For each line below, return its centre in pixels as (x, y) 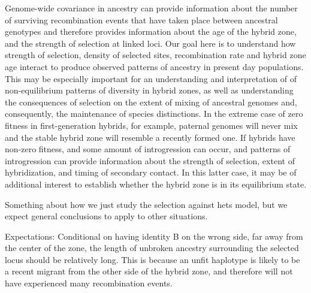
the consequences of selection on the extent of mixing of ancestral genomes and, (151, 102)
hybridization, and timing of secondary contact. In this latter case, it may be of (151, 172)
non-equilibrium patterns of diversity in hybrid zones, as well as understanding (149, 90)
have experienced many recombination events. (89, 283)
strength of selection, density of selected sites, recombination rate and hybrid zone (155, 55)
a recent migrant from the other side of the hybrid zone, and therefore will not (149, 271)
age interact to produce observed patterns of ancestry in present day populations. (154, 66)
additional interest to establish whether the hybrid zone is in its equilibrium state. (156, 184)
